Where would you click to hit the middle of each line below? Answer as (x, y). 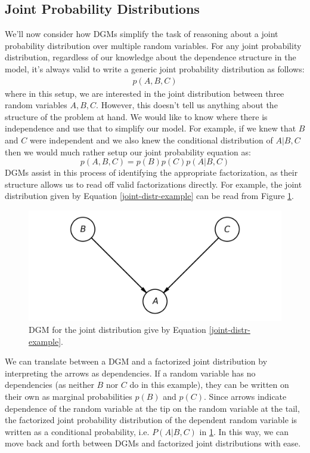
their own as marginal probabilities (69, 397)
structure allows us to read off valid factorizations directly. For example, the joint (154, 184)
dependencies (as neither (49, 385)
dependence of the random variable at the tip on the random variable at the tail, (152, 408)
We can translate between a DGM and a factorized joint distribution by (136, 361)
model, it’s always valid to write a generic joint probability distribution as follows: (155, 68)
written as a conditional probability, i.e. (77, 431)
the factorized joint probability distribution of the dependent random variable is (151, 420)
